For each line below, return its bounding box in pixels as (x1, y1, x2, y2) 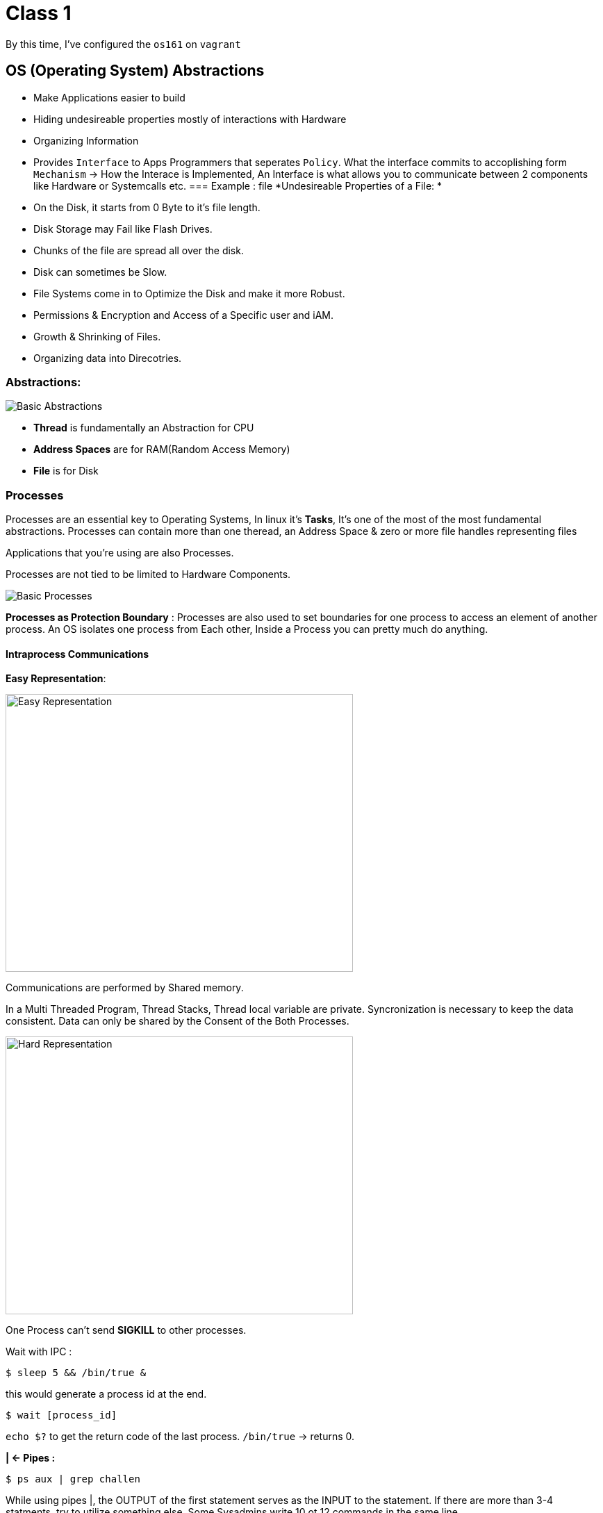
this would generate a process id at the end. (6, 1388, 207, 1400)
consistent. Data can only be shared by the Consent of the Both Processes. (6, 1015, 349, 1027)
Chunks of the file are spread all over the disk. (33, 244, 244, 256)
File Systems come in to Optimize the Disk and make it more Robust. (33, 287, 345, 299)
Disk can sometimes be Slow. (33, 265, 167, 278)
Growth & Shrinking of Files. (33, 330, 161, 342)
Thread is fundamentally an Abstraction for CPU (33, 422, 254, 434)
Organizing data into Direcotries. (33, 352, 182, 364)
